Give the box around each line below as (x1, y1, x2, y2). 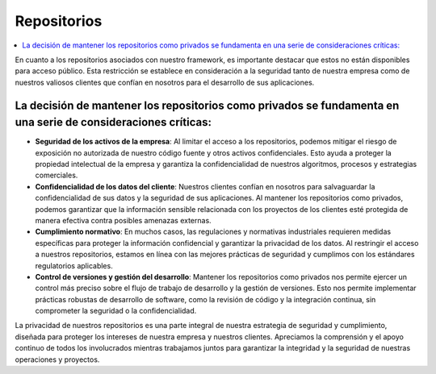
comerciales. (35, 170, 78, 181)
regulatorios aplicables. (35, 260, 113, 270)
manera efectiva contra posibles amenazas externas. (35, 215, 212, 225)
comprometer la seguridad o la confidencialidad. (35, 306, 197, 316)
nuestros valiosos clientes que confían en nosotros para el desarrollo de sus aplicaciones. (15, 77, 315, 87)
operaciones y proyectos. (15, 355, 100, 364)
